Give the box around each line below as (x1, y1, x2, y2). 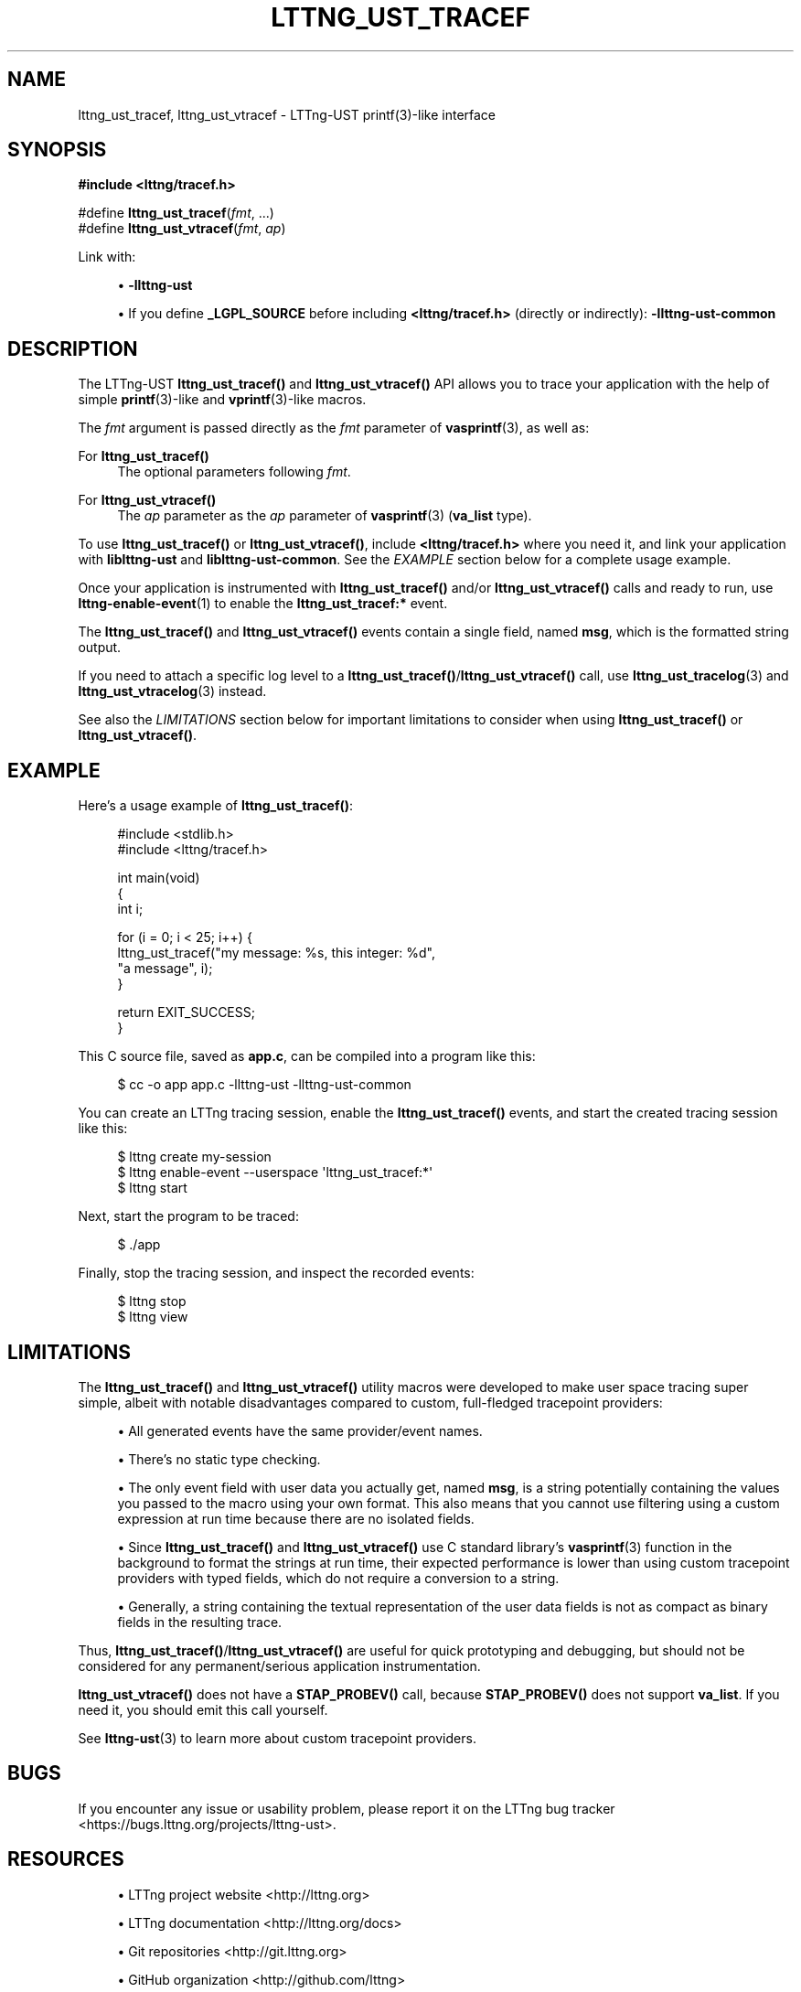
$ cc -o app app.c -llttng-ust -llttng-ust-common (117, 1076, 411, 1093)
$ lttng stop (117, 1293, 187, 1310)
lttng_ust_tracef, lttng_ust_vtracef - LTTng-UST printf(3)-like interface (78, 106, 497, 123)
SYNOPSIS (7, 138, 107, 162)
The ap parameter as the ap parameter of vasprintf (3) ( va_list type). (117, 508, 532, 524)
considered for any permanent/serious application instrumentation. (78, 1657, 481, 1674)
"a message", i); (117, 960, 213, 977)
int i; (117, 901, 144, 917)
